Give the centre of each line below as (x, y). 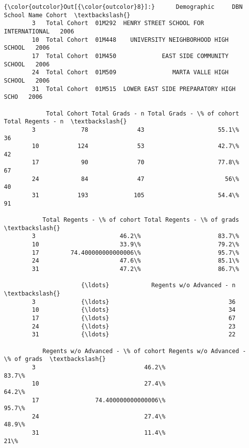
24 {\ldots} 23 (134, 326)
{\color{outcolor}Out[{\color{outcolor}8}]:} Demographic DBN (123, 7)
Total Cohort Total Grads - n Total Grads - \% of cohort (142, 113)
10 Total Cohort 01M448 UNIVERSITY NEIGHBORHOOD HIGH (130, 40)
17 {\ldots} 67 (134, 318)
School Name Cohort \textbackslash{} (67, 15)
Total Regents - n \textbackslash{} (65, 122)
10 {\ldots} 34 (134, 310)
